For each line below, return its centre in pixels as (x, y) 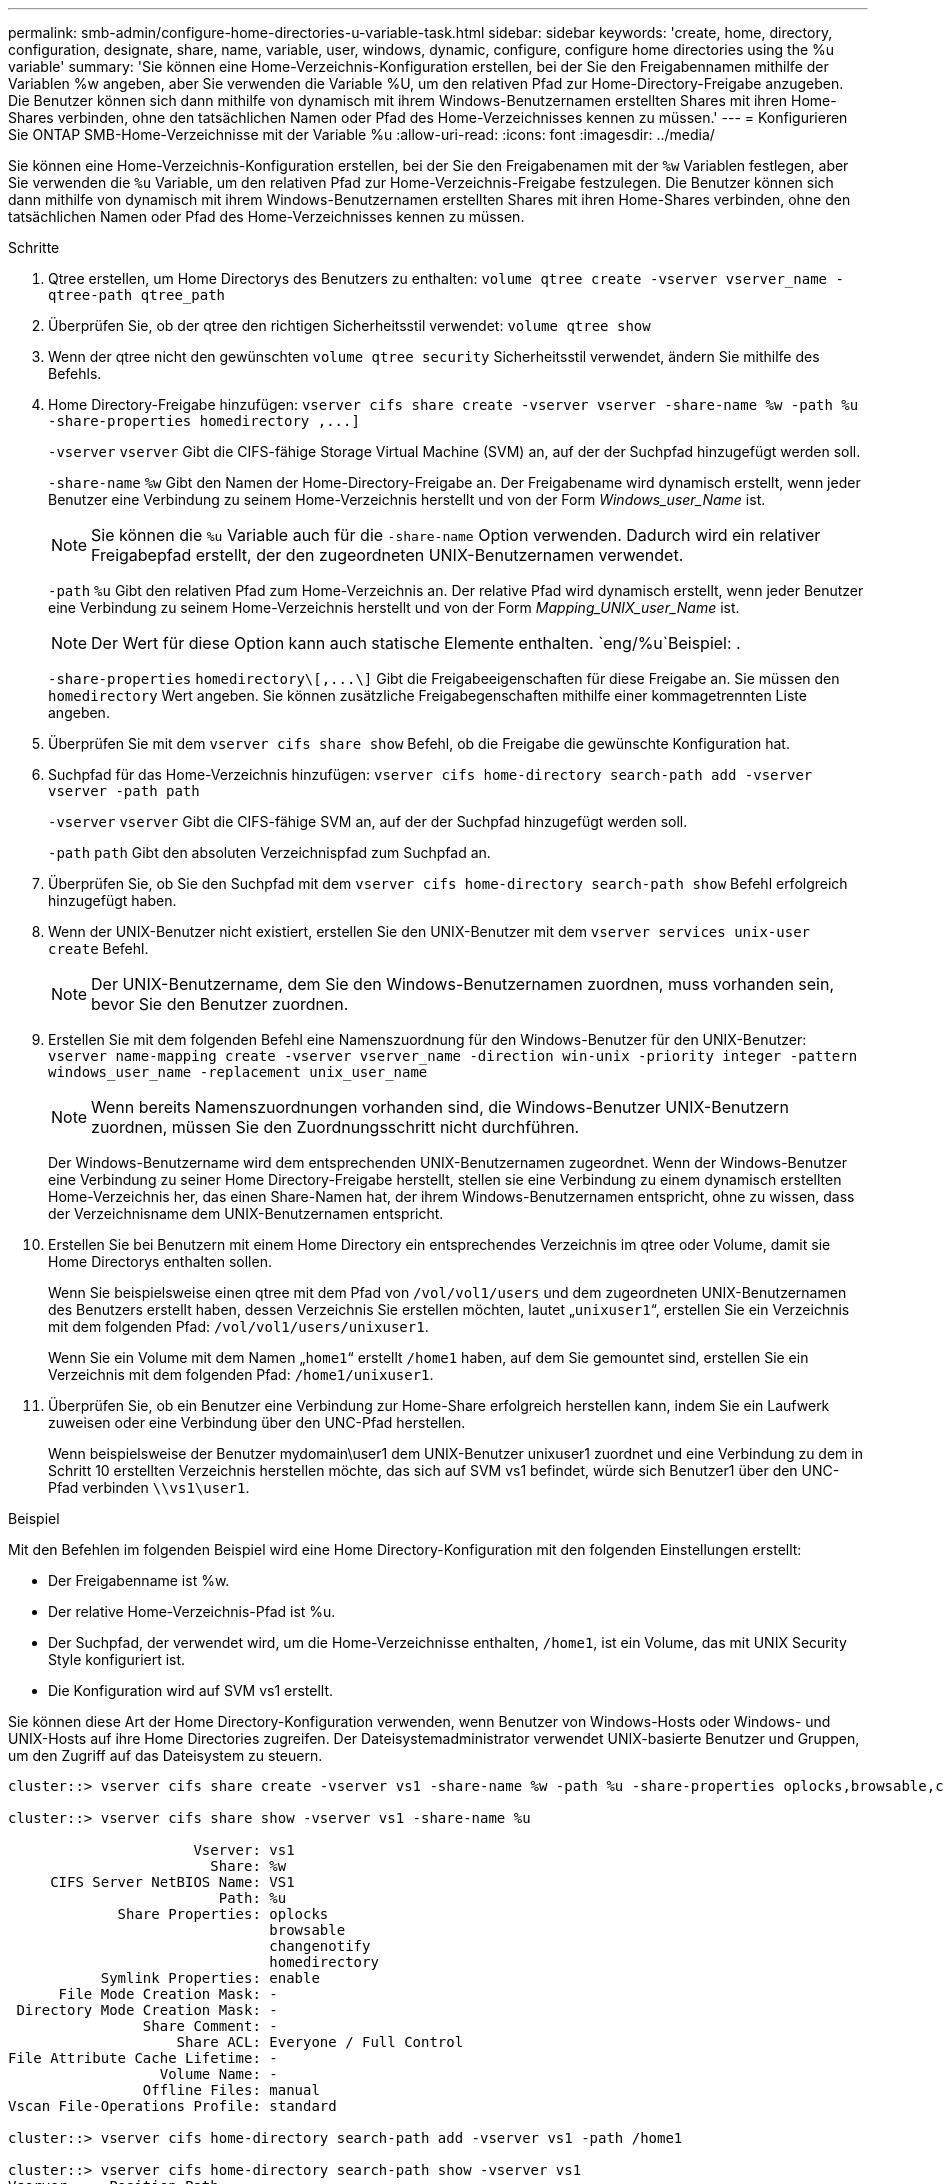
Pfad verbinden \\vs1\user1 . (149, 1487)
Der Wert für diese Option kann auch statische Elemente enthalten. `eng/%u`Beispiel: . (416, 643)
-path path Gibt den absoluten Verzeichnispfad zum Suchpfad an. (269, 852)
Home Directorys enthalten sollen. (160, 1261)
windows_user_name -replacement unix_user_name (238, 1072)
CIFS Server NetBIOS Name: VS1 (172, 1882)
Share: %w (248, 1866)
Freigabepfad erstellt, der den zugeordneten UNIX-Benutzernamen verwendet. (387, 555)
